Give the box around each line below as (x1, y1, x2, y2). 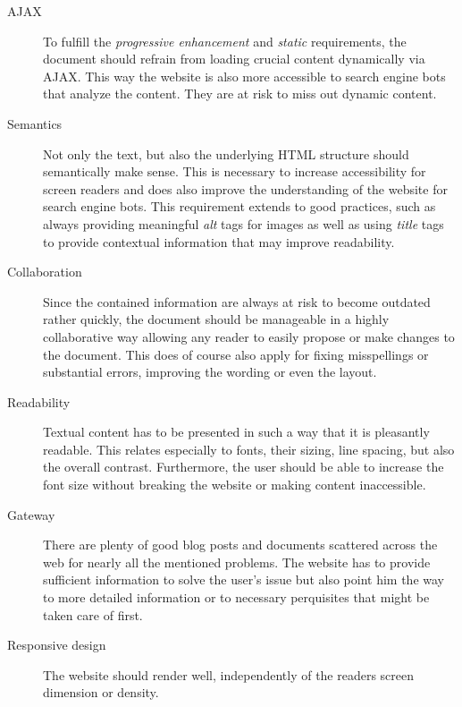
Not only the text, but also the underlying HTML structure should (43, 144, 409, 163)
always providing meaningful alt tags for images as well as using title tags (43, 214, 444, 233)
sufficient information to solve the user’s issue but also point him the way (43, 570, 444, 589)
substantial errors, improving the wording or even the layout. (43, 362, 377, 381)
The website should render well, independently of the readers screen (43, 665, 415, 684)
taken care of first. (43, 605, 143, 624)
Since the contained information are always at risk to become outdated (43, 292, 431, 311)
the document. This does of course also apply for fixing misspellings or (43, 345, 429, 363)
